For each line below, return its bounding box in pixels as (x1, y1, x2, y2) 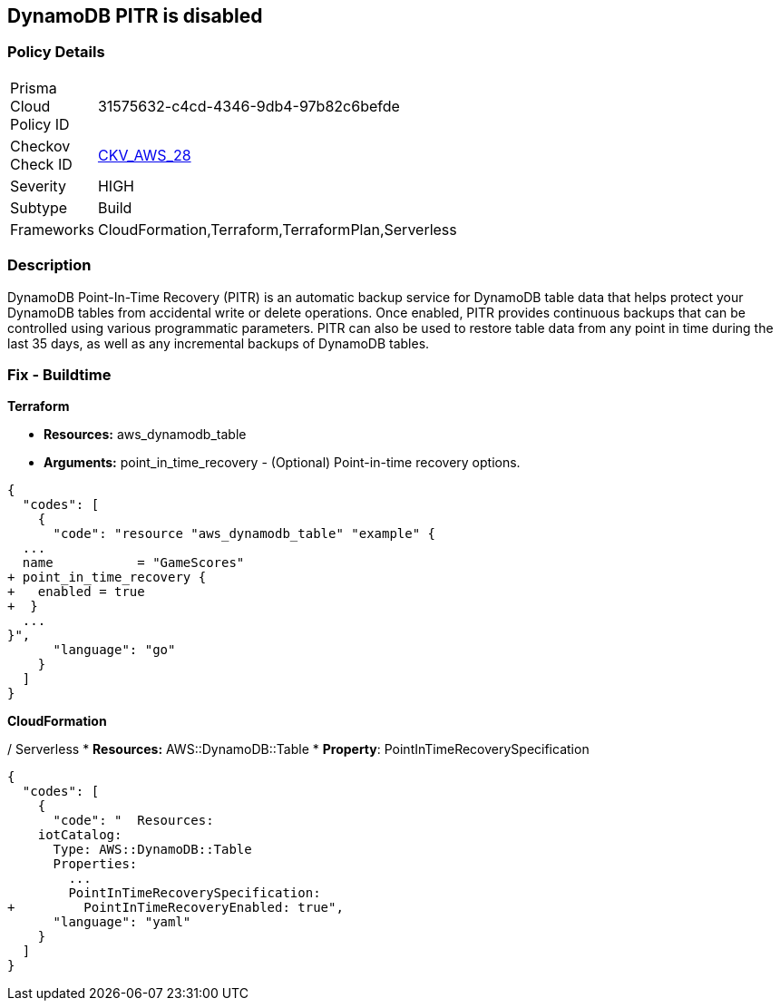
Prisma (10, 78, 57, 97)
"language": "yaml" (53, 915, 191, 930)
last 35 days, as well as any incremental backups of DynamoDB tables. (7, 335, 430, 351)
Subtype (10, 198, 68, 217)
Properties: (53, 856, 138, 872)
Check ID (10, 154, 73, 173)
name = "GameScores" (22, 555, 245, 571)
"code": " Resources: (53, 813, 214, 828)
